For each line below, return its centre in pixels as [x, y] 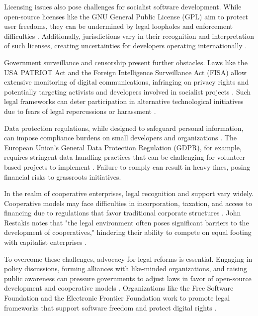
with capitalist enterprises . [45, 242]
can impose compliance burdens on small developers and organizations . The [120, 138]
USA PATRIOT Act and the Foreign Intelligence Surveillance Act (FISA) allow [125, 72]
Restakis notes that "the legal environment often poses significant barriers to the [127, 222]
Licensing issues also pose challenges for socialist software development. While [123, 6]
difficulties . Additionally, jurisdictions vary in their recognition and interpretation [129, 36]
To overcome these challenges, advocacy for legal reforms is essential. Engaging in [128, 259]
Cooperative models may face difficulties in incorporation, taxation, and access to [128, 203]
